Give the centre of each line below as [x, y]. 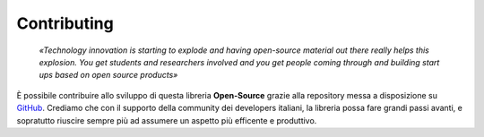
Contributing [65, 23]
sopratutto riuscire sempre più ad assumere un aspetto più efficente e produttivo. [167, 120]
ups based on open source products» [108, 75]
